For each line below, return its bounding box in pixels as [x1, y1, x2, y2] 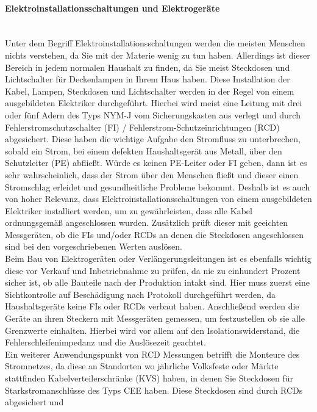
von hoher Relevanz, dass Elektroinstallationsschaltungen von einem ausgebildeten [5, 192, 312, 205]
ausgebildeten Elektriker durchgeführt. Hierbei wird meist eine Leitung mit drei [5, 96, 302, 109]
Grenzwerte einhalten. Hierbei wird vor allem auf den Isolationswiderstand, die [5, 323, 300, 336]
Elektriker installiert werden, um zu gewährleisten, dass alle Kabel [5, 204, 252, 217]
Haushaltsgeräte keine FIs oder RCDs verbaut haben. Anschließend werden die [5, 300, 299, 313]
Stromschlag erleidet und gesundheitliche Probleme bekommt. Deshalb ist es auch [5, 180, 310, 193]
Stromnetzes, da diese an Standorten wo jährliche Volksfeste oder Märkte [5, 360, 279, 372]
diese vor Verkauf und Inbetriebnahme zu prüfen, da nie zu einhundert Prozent [5, 264, 301, 276]
